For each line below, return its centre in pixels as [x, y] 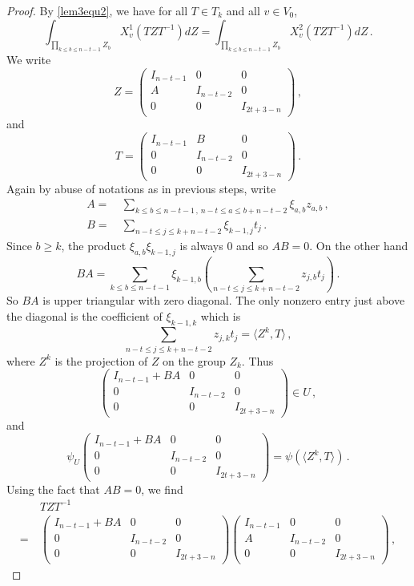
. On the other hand [359, 245]
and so [252, 245]
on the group [194, 360]
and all [243, 10]
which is [221, 315]
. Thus [257, 360]
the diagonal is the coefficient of [84, 315]
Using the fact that [53, 489]
